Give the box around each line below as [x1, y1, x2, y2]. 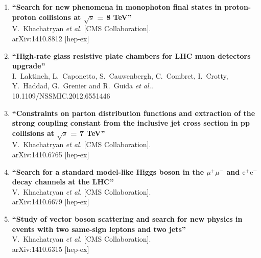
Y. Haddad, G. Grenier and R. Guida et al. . [12, 80, 153, 91]
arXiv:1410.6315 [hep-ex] [12, 243, 89, 254]
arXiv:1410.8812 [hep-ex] [12, 33, 89, 43]
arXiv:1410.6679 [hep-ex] [12, 196, 89, 207]
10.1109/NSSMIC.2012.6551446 [12, 90, 110, 101]
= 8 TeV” [97, 11, 132, 22]
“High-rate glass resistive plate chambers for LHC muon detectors [12, 50, 251, 61]
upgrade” [12, 60, 45, 71]
